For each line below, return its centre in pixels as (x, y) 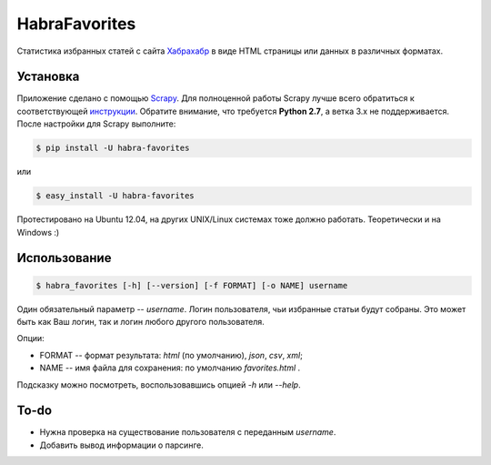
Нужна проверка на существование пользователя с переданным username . (188, 432)
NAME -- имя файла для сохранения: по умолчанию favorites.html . (170, 368)
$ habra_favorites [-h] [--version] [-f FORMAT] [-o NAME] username (192, 285)
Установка (48, 77)
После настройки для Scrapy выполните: (96, 124)
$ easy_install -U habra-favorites (115, 196)
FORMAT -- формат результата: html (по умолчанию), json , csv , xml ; (171, 355)
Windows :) (38, 232)
